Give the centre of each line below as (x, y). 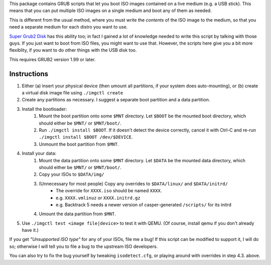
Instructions (29, 74)
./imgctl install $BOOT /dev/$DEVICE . (86, 137)
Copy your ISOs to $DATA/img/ (72, 174)
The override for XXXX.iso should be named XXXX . (109, 191)
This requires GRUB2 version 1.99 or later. (52, 59)
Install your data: (39, 154)
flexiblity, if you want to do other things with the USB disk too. (73, 50)
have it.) (30, 230)
